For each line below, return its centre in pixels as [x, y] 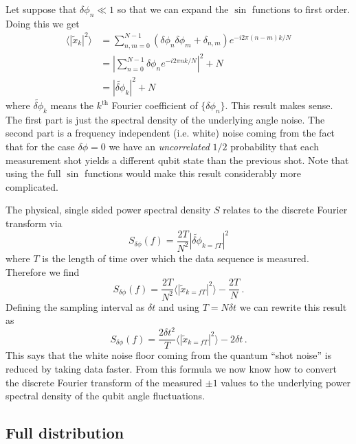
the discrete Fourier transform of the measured [104, 382]
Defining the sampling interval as [75, 306]
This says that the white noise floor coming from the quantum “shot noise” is [169, 355]
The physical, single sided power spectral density [108, 210]
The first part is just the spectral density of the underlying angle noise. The [165, 119]
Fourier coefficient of [155, 105]
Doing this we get [43, 23]
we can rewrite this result [293, 306]
